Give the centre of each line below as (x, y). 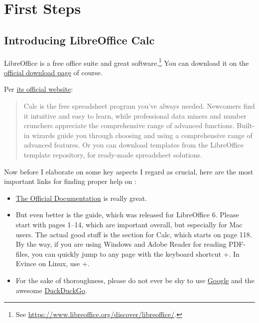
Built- (246, 125)
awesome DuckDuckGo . (51, 290)
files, (23, 253)
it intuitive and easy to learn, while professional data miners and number (135, 115)
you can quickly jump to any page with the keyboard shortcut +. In (135, 253)
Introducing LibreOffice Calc (79, 40)
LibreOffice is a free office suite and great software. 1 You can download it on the (127, 62)
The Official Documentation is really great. (81, 198)
